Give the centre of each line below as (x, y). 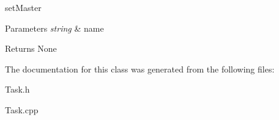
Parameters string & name (54, 28)
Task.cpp (22, 109)
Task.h (17, 89)
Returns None (31, 48)
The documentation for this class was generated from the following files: (140, 69)
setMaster (23, 7)
